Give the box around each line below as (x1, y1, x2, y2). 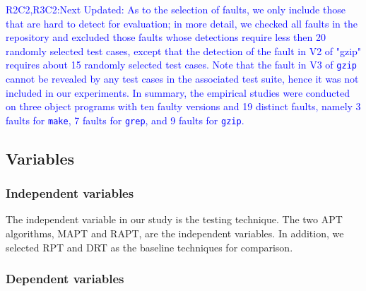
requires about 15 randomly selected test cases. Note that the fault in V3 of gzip (6, 57, 357, 72)
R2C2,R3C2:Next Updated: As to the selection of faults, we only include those (6, 2, 346, 16)
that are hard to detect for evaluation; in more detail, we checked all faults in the (6, 16, 358, 30)
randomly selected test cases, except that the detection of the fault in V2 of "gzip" (6, 43, 362, 58)
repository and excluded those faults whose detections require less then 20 (6, 30, 326, 44)
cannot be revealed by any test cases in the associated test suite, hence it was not (6, 71, 359, 86)
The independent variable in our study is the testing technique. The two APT (6, 212, 343, 227)
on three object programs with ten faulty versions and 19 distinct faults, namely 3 (6, 99, 361, 114)
